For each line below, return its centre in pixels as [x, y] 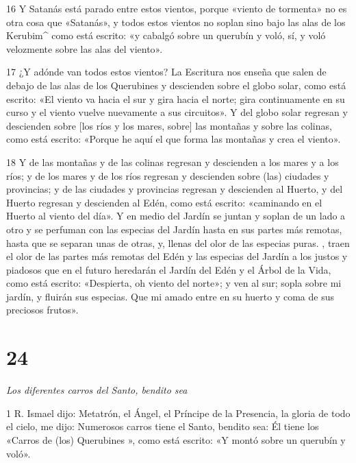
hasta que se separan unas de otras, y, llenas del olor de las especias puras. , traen [178, 242]
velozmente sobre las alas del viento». [85, 48]
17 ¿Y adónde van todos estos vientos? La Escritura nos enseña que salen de [166, 72]
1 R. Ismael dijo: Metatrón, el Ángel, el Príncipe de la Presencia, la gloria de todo [178, 413]
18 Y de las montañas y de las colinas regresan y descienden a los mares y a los [173, 162]
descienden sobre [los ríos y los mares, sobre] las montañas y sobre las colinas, [169, 125]
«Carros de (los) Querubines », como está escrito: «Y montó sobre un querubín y [176, 439]
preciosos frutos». [42, 310]
